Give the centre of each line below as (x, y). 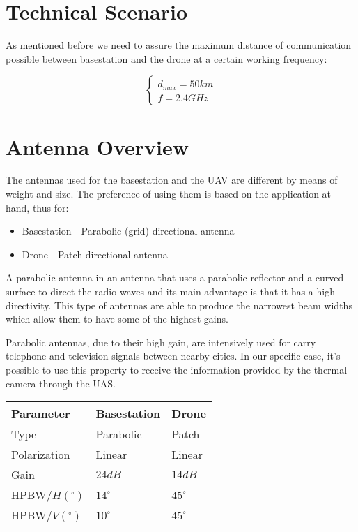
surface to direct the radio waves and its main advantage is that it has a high (170, 291)
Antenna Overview (98, 146)
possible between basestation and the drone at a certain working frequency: (166, 58)
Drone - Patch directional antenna (95, 254)
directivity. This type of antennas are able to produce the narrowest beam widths (179, 305)
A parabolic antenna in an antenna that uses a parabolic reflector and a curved (175, 278)
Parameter (41, 413)
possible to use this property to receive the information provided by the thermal (177, 369)
